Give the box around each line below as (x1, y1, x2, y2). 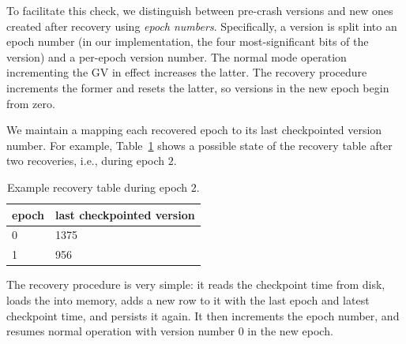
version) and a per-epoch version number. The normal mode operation (6, 48, 347, 65)
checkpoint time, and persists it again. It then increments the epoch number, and (6, 307, 400, 323)
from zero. (6, 95, 55, 111)
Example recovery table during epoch (6, 178, 188, 195)
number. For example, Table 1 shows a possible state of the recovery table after (6, 136, 393, 153)
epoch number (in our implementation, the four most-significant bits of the (6, 33, 369, 50)
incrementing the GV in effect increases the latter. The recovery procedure (6, 64, 367, 80)
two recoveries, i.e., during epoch (6, 152, 165, 169)
